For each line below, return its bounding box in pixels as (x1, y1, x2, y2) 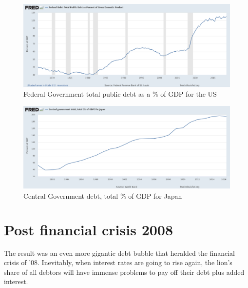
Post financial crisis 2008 (4, 219, 173, 239)
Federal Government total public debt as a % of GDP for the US (23, 89, 217, 99)
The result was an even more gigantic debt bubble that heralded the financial (4, 247, 235, 258)
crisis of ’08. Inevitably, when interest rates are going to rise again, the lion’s (4, 257, 232, 267)
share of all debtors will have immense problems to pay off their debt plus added (4, 267, 245, 277)
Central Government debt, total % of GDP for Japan (23, 190, 182, 201)
